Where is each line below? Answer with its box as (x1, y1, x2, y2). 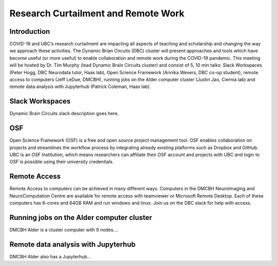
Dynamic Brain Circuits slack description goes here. (9, 110, 119, 117)
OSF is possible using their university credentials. (9, 159, 114, 165)
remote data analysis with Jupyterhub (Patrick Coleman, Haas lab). (9, 83, 151, 90)
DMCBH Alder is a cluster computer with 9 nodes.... (9, 227, 119, 233)
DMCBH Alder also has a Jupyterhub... (9, 253, 91, 259)
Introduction (9, 27, 50, 36)
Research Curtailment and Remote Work (9, 8, 185, 19)
